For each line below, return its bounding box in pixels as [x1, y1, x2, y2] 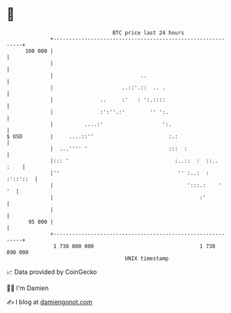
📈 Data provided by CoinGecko [6, 268, 97, 276]
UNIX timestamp [125, 254, 169, 262]
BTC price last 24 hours [112, 29, 185, 36]
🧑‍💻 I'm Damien [6, 284, 49, 292]
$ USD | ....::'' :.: [6, 132, 178, 140]
